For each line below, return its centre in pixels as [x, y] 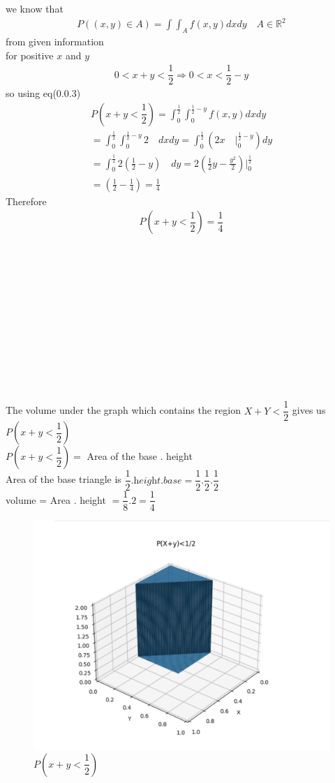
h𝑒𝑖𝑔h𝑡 [147, 480]
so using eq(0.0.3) [43, 93]
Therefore [26, 201]
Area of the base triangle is [64, 479]
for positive [30, 55]
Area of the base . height [140, 456]
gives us [309, 410]
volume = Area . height [56, 499]
